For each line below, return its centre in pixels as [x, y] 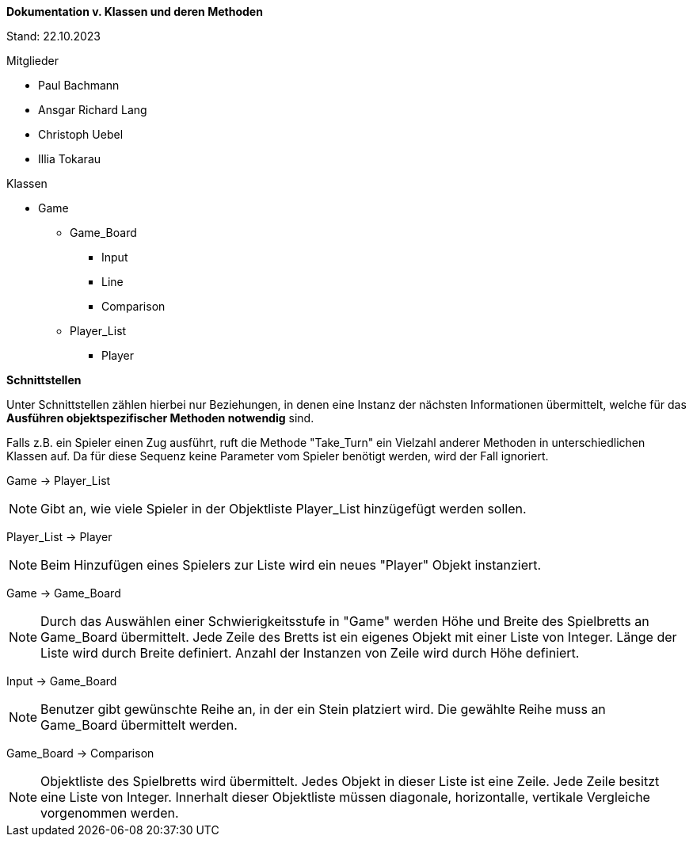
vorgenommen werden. [110, 813]
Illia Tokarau [70, 159]
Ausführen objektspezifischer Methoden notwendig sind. [160, 418]
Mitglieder [33, 61]
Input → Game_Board [62, 681]
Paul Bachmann [79, 85]
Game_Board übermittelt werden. [139, 725]
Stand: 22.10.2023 [53, 36]
